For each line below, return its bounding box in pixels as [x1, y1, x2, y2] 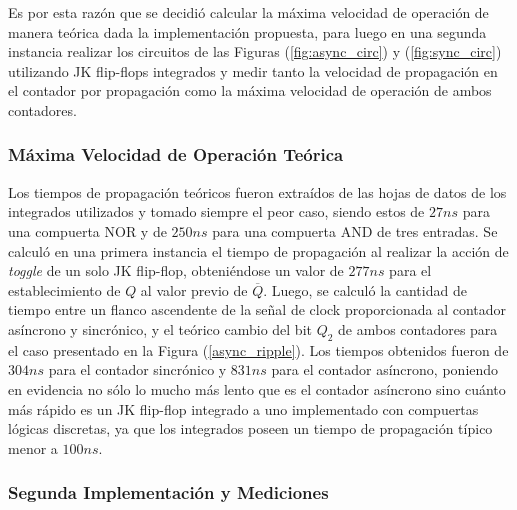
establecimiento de [8, 279, 121, 300]
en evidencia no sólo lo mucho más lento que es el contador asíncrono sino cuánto [8, 378, 506, 399]
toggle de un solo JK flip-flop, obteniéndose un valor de [8, 260, 344, 281]
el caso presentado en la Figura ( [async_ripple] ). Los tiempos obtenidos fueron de [8, 339, 509, 360]
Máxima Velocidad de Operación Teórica [8, 142, 344, 167]
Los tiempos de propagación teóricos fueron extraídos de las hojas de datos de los [8, 181, 507, 202]
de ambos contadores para [338, 318, 498, 339]
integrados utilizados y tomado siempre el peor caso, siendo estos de [8, 201, 425, 222]
